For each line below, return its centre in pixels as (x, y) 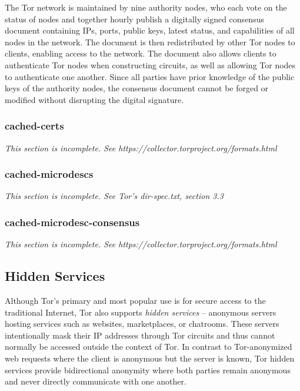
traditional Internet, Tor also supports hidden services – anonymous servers (141, 312)
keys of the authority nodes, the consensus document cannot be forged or (137, 88)
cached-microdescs (49, 174)
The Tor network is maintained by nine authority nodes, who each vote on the (146, 7)
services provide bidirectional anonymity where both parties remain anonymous (148, 370)
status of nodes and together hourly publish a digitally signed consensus (134, 19)
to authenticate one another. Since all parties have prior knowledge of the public (150, 76)
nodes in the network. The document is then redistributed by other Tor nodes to (150, 42)
